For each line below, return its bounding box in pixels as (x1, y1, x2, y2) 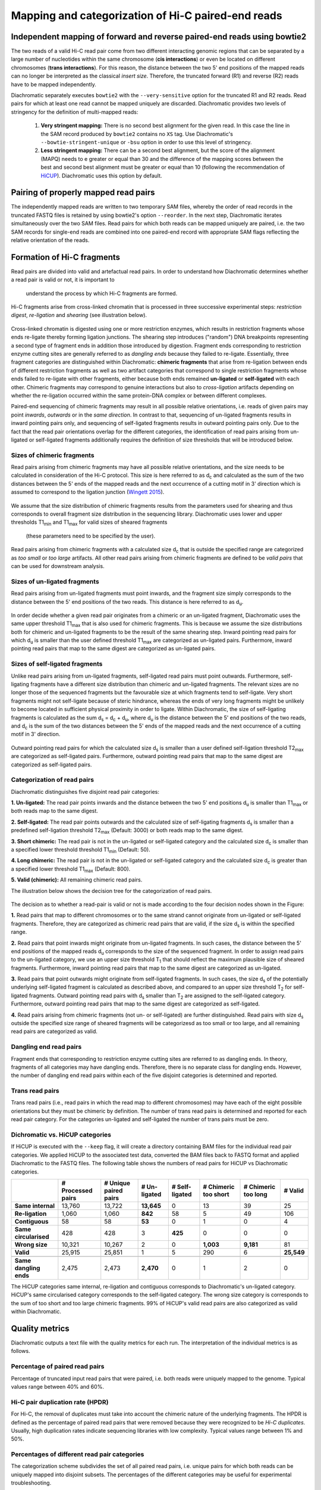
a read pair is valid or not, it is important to (11, 276, 115, 283)
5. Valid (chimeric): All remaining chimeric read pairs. (11, 876, 143, 883)
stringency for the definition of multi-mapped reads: (11, 108, 139, 116)
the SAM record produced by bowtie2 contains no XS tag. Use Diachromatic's (40, 130, 234, 137)
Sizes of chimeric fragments (11, 451, 95, 459)
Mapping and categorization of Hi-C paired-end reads (11, 9, 282, 22)
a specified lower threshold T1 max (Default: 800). (11, 865, 131, 874)
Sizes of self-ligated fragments (11, 660, 103, 668)
